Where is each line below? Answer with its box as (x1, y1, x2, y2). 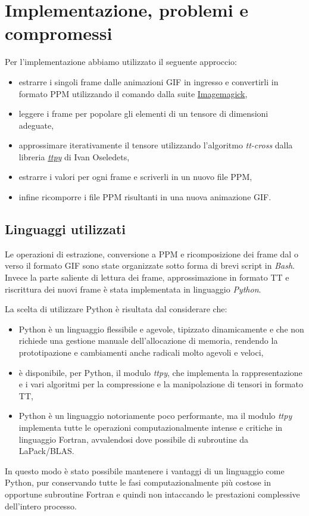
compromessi (5, 21, 113, 45)
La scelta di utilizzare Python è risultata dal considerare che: (5, 303, 227, 315)
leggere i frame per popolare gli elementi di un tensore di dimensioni (18, 107, 269, 120)
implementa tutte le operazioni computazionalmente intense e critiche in (18, 421, 283, 433)
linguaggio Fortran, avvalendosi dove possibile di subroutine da (18, 433, 249, 445)
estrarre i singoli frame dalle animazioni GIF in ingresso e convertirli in (18, 75, 279, 88)
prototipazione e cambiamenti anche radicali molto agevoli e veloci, (18, 346, 264, 359)
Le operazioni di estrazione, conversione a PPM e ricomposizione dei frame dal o (5, 247, 298, 260)
